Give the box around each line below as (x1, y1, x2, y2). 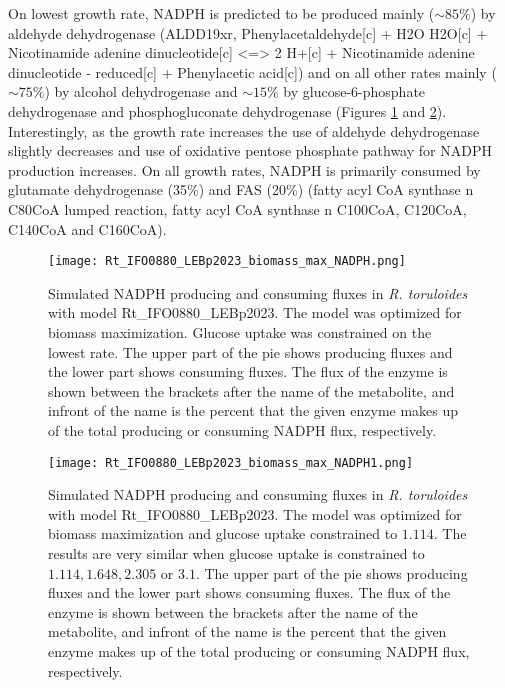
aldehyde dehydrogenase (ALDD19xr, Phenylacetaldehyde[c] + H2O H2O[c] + (8, 22, 488, 43)
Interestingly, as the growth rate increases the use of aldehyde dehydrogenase (8, 120, 480, 141)
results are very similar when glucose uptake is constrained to (48, 542, 425, 563)
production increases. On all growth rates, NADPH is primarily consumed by (8, 159, 481, 180)
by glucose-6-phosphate (283, 81, 426, 102)
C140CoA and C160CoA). (8, 218, 167, 239)
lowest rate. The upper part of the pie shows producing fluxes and (48, 341, 453, 362)
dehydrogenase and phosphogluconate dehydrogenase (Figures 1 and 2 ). (8, 100, 447, 121)
